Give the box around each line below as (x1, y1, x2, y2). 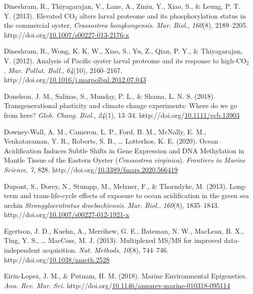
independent (4, 245, 40, 255)
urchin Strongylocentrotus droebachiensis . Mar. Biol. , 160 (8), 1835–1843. (4, 200, 219, 210)
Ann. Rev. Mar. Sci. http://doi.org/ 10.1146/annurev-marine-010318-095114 (4, 280, 230, 290)
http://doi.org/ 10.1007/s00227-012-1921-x (4, 209, 129, 220)
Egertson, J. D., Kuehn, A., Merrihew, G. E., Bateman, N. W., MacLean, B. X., (4, 225, 244, 236)
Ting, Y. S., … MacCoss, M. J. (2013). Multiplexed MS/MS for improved (4, 235, 222, 245)
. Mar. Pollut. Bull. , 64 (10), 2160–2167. (4, 65, 122, 75)
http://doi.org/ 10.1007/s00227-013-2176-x (4, 29, 129, 39)
